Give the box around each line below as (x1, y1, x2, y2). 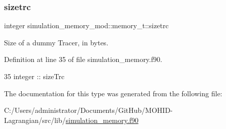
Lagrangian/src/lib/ (4, 114, 66, 125)
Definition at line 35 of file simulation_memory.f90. (4, 54, 163, 64)
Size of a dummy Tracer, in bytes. (4, 37, 109, 47)
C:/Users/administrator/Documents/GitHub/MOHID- (4, 105, 173, 115)
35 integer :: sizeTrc (4, 71, 64, 81)
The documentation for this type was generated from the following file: (4, 88, 222, 98)
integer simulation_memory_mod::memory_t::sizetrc (4, 20, 169, 31)
